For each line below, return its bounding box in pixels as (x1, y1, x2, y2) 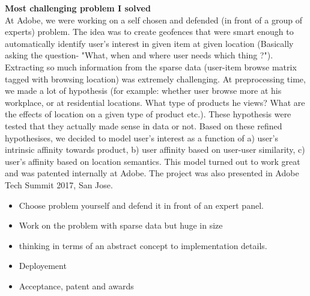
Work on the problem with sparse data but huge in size (19, 219, 223, 232)
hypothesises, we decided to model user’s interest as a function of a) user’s (5, 131, 278, 144)
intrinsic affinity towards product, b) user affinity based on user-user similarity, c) (5, 143, 305, 156)
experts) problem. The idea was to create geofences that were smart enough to (5, 25, 294, 38)
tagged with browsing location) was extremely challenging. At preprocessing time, (5, 72, 306, 85)
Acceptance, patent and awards (19, 279, 134, 292)
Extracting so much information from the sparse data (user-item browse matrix (5, 60, 297, 73)
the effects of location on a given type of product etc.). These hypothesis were (5, 108, 291, 120)
